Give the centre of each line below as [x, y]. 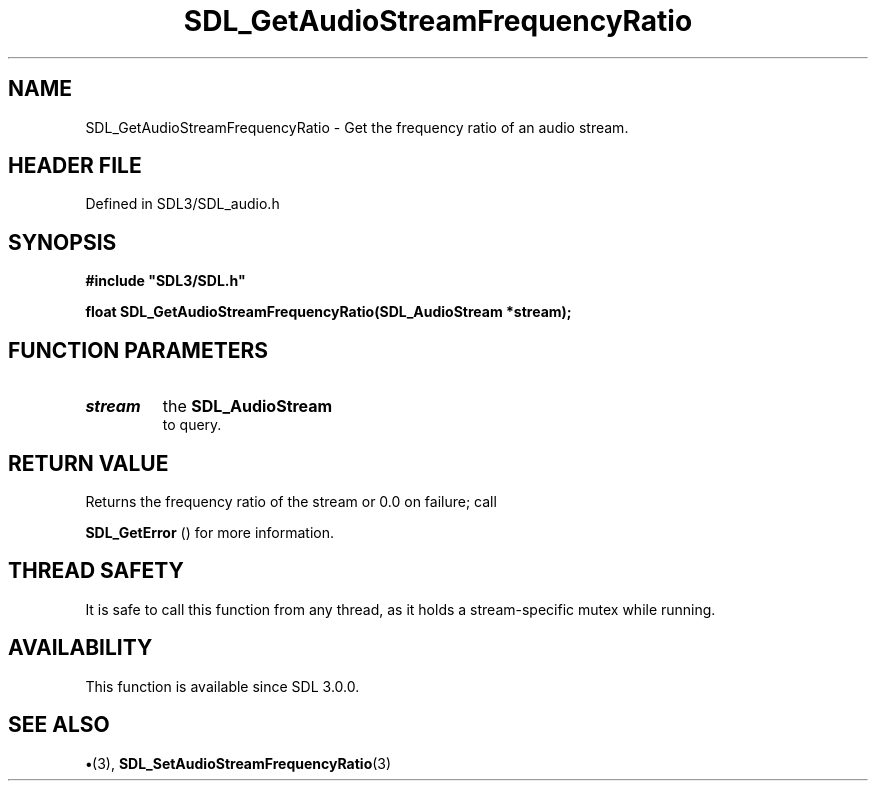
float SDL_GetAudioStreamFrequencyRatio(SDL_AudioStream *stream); [328, 312]
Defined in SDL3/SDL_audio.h [182, 204]
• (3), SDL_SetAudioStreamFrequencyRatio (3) [238, 763]
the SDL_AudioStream [247, 406]
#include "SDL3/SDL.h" [165, 281]
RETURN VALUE [88, 463]
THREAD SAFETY [96, 571]
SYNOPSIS [62, 242]
